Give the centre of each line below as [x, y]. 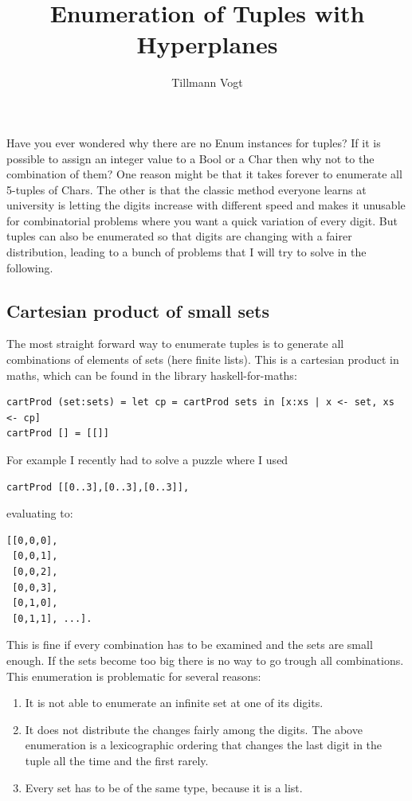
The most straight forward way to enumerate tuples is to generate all [175, 344]
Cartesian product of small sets [138, 310]
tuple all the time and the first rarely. [117, 760]
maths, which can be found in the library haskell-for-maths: [152, 375]
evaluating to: [40, 513]
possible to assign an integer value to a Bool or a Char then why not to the [190, 158]
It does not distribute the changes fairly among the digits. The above [194, 729]
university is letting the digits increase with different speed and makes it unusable [206, 205]
